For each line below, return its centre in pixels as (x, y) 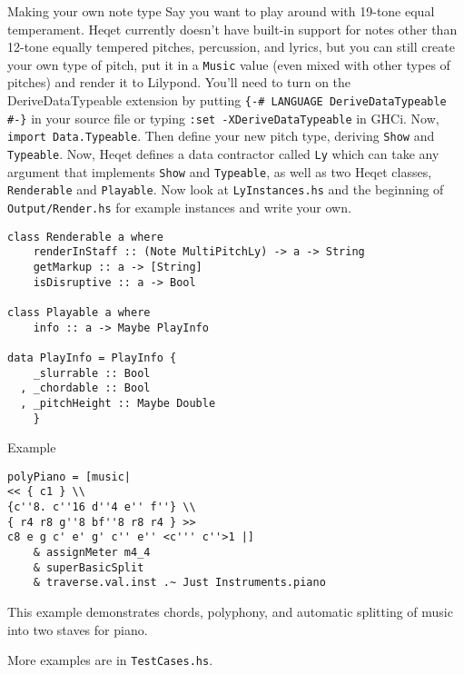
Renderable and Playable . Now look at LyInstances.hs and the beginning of (226, 189)
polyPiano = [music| (69, 476)
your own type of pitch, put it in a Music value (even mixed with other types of (229, 64)
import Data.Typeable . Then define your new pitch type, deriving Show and (221, 136)
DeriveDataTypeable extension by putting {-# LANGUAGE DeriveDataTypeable (227, 100)
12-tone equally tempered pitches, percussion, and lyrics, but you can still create (231, 47)
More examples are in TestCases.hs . (110, 660)
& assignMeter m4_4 (92, 553)
